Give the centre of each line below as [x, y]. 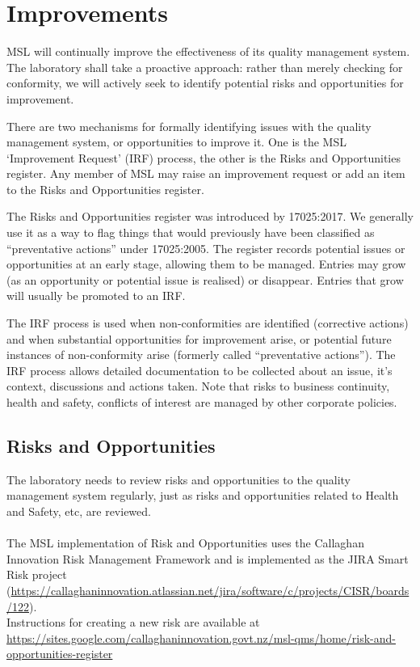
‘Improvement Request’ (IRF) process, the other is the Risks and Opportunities [204, 157]
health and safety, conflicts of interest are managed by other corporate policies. [202, 402]
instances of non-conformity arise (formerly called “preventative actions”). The [201, 355]
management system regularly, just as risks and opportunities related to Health [203, 495]
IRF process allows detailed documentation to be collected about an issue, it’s [199, 370]
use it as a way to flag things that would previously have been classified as [191, 232]
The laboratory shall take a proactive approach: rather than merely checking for [205, 67]
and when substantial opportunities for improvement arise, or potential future [199, 338]
